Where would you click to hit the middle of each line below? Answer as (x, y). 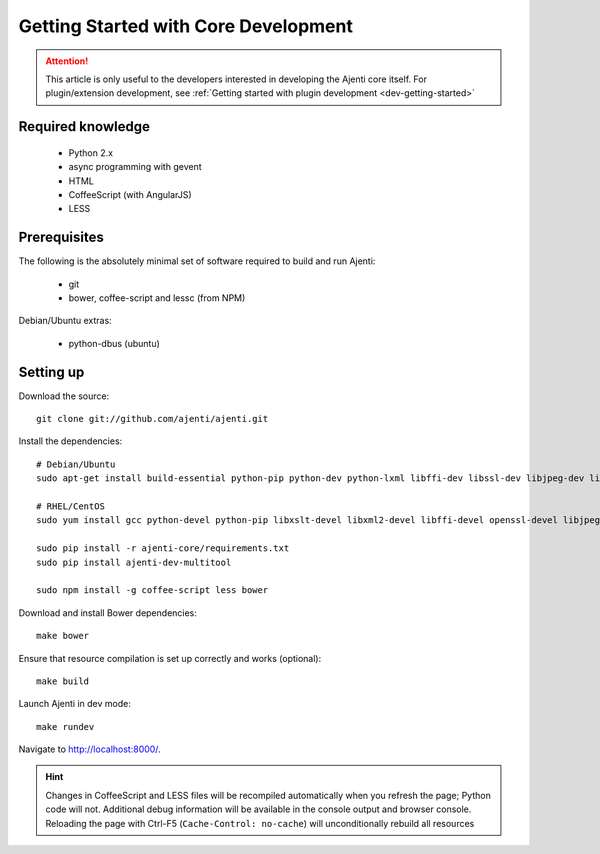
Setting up (51, 371)
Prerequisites (61, 237)
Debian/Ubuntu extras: (65, 321)
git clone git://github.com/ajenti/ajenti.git (152, 419)
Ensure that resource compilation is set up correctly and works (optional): (170, 658)
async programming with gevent (135, 167)
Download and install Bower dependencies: (107, 612)
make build (63, 681)
